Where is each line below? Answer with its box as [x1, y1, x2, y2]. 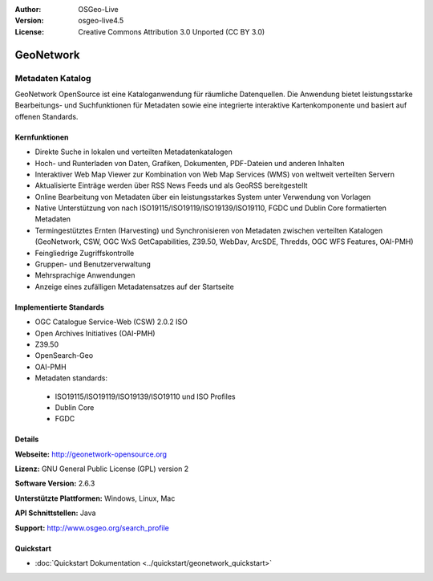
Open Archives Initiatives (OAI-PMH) [34, 328, 156, 338]
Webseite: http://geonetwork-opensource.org [14, 449, 168, 459]
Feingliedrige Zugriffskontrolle [34, 248, 135, 258]
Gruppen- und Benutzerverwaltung [34, 259, 152, 269]
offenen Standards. [14, 112, 79, 121]
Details [14, 434, 39, 445]
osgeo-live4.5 [78, 16, 124, 26]
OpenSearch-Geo [34, 351, 94, 360]
